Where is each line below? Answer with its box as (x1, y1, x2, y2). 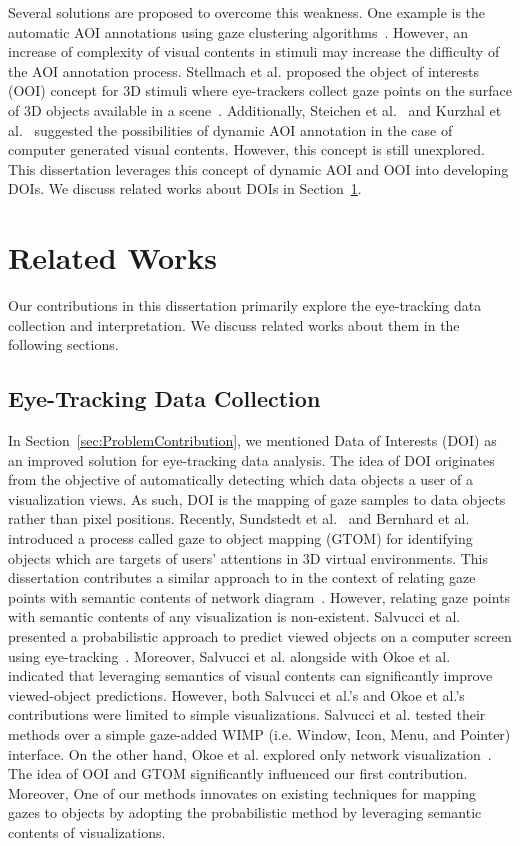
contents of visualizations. (8, 821, 166, 842)
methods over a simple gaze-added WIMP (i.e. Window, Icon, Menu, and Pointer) (8, 723, 511, 744)
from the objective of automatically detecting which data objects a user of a (8, 469, 473, 490)
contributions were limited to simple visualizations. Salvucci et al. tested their (8, 704, 486, 725)
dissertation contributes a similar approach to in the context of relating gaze (8, 567, 476, 588)
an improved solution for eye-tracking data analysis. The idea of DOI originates (8, 449, 495, 470)
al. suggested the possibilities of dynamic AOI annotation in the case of (8, 119, 453, 140)
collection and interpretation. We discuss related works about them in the (8, 314, 460, 335)
